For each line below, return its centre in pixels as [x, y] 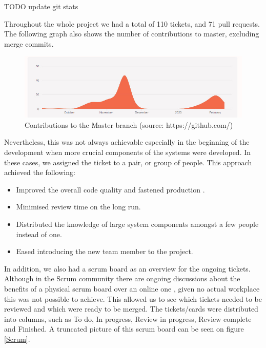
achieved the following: [40, 172]
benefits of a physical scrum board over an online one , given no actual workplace [132, 289]
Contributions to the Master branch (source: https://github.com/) [129, 124]
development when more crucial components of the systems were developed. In [128, 152]
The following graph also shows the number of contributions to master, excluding [132, 34]
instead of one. [39, 234]
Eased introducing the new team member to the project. [105, 251]
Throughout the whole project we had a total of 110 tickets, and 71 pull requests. [132, 23]
